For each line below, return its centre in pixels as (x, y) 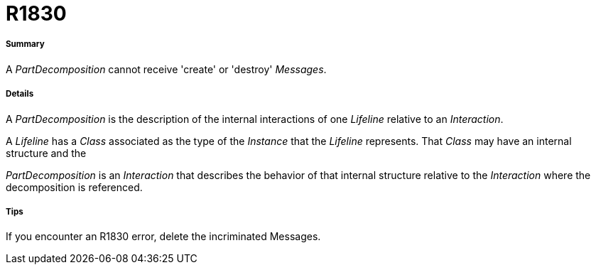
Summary (25, 44)
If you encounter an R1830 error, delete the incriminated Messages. (163, 237)
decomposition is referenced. (74, 187)
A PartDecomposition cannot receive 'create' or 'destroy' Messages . (166, 69)
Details (20, 94)
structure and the (46, 153)
